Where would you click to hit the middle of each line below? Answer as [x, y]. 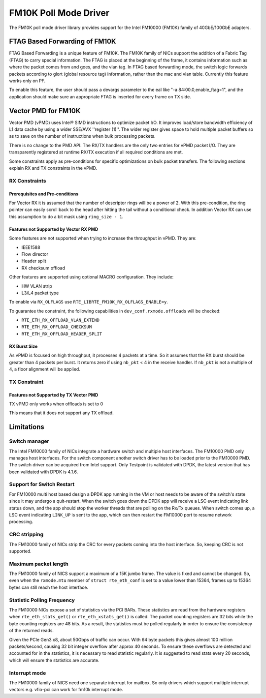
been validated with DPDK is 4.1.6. [44, 472]
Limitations [27, 427]
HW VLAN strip [37, 286]
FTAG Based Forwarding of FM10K [63, 42]
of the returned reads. [32, 631]
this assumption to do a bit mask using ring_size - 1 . [66, 216]
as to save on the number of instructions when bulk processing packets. [82, 136]
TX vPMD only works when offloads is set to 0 [56, 404]
